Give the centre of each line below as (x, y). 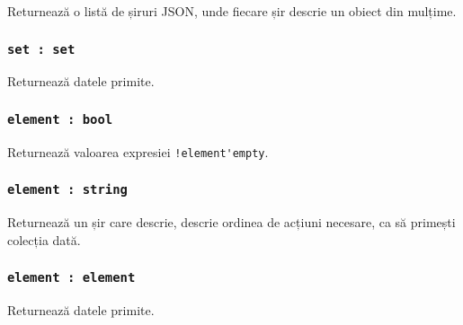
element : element (71, 278)
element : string (67, 190)
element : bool (60, 119)
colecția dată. (44, 239)
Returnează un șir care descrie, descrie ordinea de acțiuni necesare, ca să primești (231, 222)
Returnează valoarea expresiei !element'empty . (138, 151)
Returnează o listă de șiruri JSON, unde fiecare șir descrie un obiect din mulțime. (232, 11)
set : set (41, 49)
